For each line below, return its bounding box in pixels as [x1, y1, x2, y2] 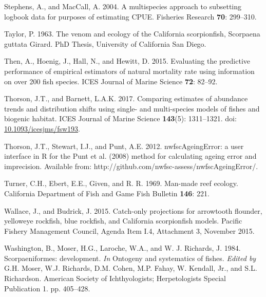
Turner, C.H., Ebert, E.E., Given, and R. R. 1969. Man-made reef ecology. [4, 178, 238, 189]
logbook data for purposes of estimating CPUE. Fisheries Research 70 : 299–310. [4, 11, 257, 22]
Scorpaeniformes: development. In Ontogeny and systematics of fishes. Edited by [4, 252, 256, 263]
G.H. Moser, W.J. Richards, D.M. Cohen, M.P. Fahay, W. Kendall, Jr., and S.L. [4, 263, 257, 273]
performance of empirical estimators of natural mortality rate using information [4, 65, 255, 76]
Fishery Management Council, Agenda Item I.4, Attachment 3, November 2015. [4, 225, 255, 236]
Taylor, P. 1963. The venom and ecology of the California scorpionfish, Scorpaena [4, 28, 260, 39]
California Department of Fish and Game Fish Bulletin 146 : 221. [4, 188, 210, 198]
